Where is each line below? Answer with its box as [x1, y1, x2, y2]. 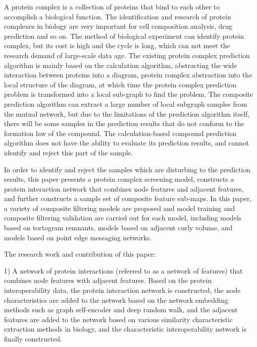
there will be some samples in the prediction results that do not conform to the [4, 118, 245, 129]
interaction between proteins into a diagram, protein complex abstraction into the [4, 69, 252, 80]
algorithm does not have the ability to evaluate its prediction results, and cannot [4, 138, 249, 148]
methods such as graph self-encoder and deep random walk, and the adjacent [4, 304, 238, 315]
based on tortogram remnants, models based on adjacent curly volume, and [4, 222, 233, 233]
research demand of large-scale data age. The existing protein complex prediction [4, 50, 250, 60]
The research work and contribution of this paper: [4, 249, 156, 259]
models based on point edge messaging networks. [4, 232, 152, 242]
